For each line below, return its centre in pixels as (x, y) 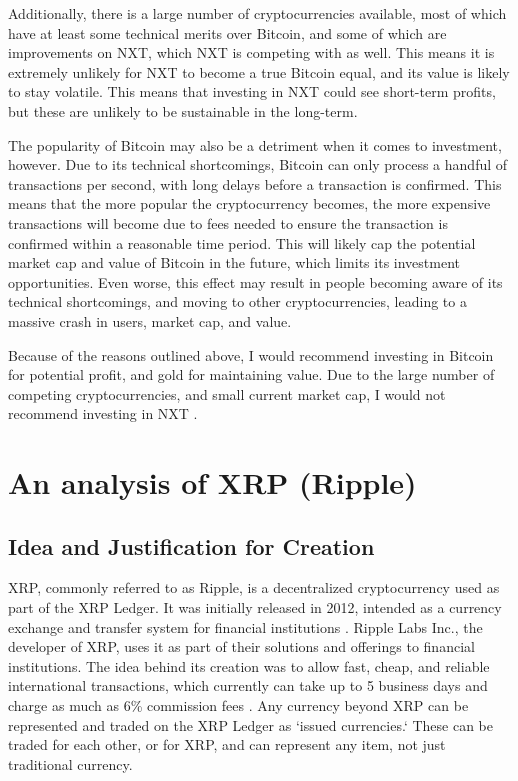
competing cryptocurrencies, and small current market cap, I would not (227, 393)
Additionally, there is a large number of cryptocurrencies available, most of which (257, 13)
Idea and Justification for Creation (191, 545)
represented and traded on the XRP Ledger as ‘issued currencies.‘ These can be (251, 724)
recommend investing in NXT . (103, 413)
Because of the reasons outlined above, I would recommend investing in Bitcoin (251, 354)
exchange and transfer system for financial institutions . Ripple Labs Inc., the (245, 626)
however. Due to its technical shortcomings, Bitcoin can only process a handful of (258, 164)
